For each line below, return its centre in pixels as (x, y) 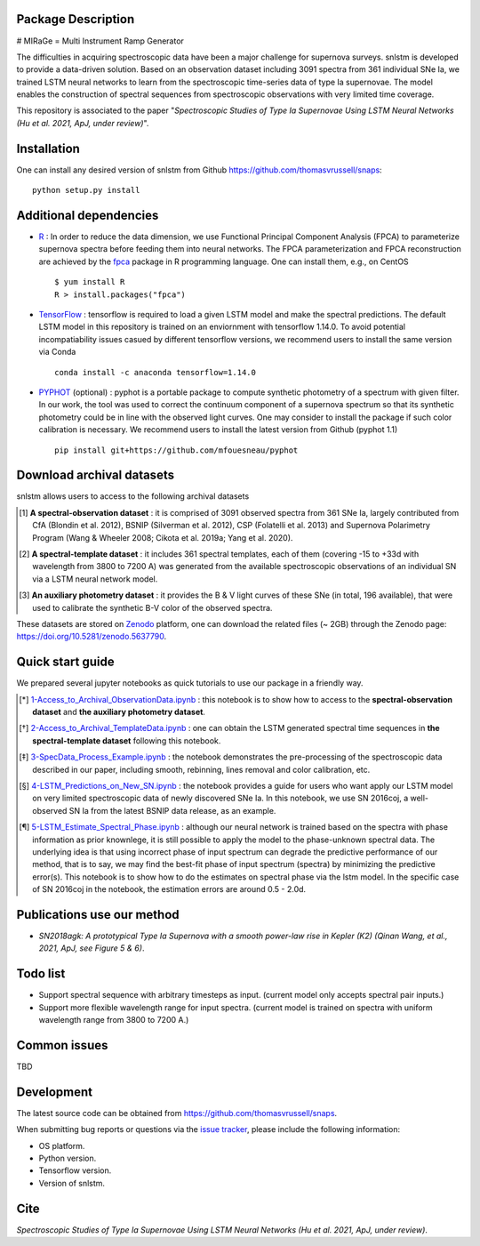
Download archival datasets (96, 475)
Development (55, 1092)
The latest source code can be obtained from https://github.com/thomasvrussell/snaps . (177, 1113)
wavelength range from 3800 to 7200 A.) (114, 1020)
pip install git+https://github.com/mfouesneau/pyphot (176, 450)
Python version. (68, 1158)
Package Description (76, 19)
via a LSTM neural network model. (95, 579)
